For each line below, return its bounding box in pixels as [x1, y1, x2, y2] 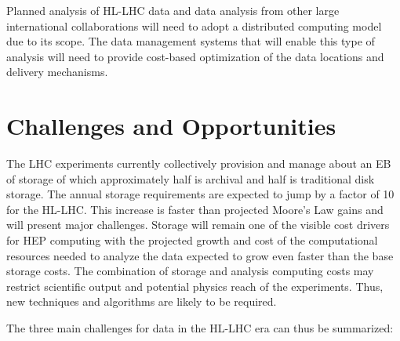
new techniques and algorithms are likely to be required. [6, 293, 277, 310]
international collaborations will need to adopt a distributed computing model [6, 17, 382, 34]
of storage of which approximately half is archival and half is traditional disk [6, 170, 375, 187]
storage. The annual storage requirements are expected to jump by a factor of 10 [6, 186, 395, 202]
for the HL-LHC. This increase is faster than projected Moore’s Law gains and [6, 201, 384, 217]
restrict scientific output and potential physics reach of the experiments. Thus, [6, 278, 384, 294]
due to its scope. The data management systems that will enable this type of [6, 33, 375, 49]
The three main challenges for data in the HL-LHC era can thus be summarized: [6, 320, 394, 336]
